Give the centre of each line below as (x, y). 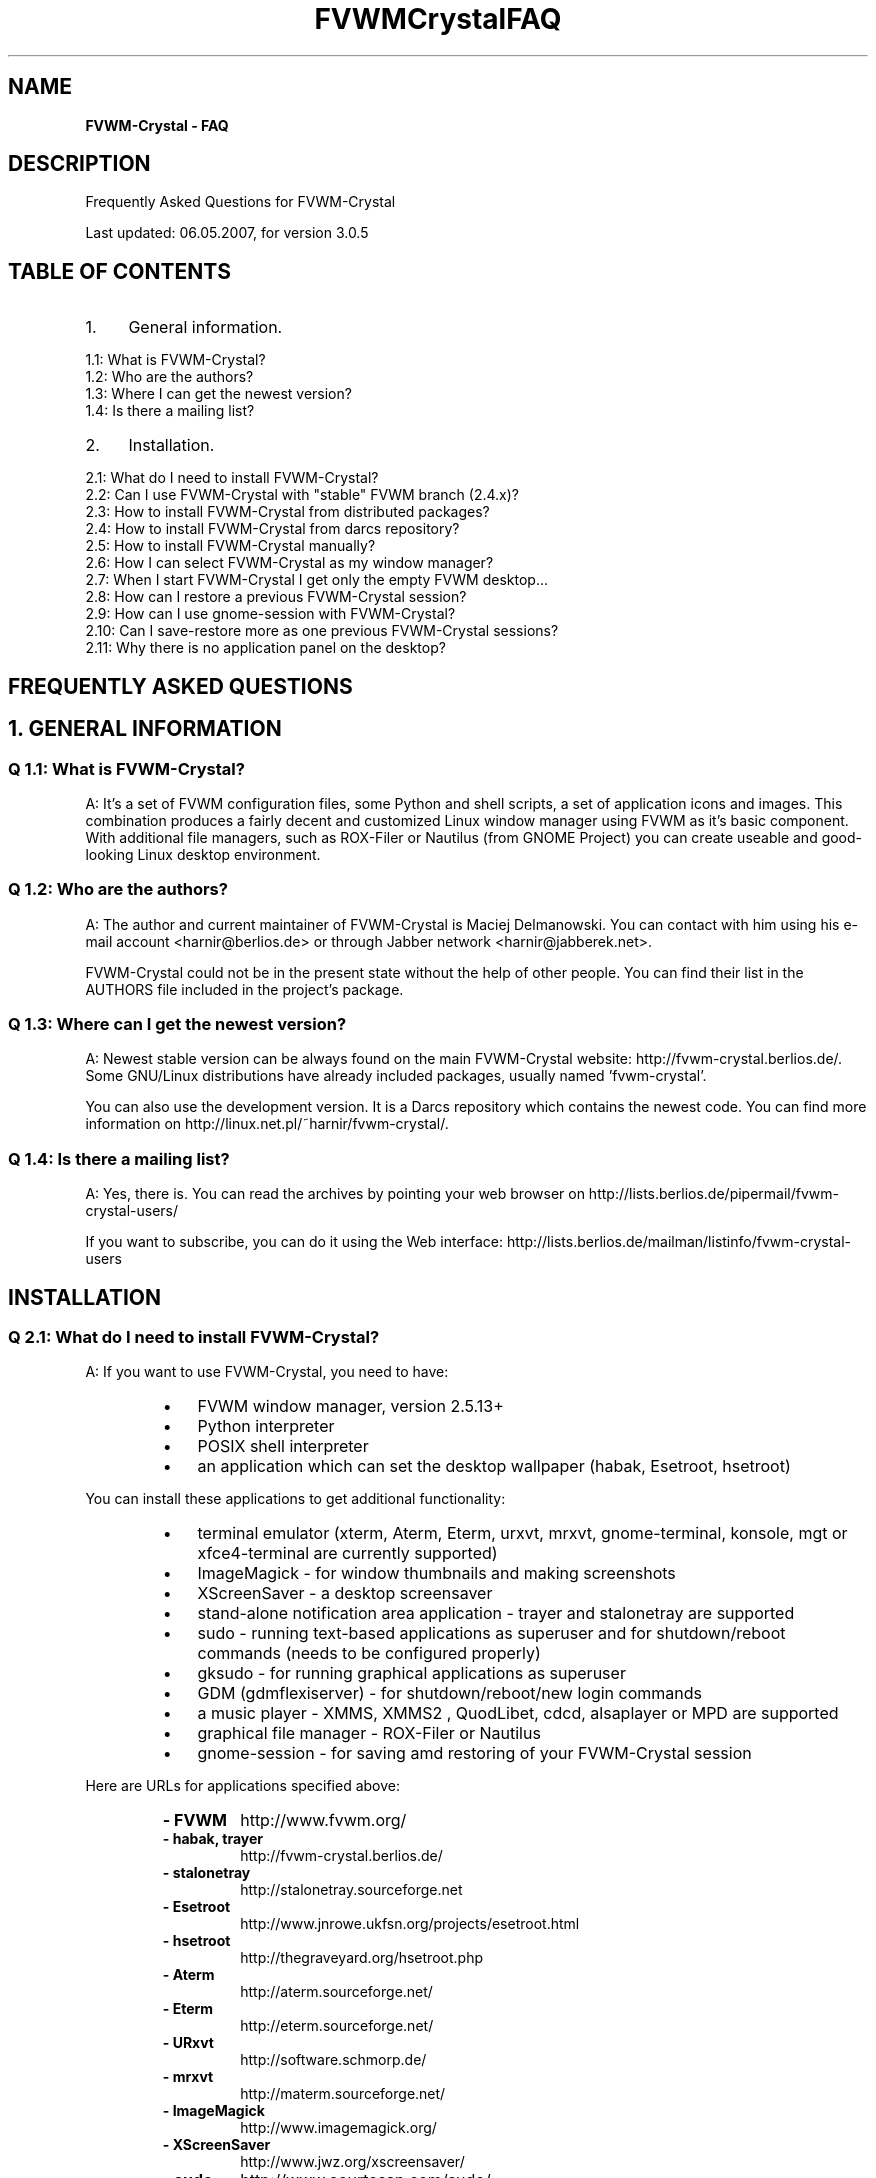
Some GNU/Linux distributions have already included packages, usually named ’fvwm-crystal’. (396, 1076)
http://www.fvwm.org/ (323, 1820)
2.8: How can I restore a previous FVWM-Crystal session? (276, 597)
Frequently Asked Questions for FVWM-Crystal (240, 202)
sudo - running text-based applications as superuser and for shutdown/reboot (491, 1633)
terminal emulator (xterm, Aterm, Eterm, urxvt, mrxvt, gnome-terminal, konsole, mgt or (522, 1533)
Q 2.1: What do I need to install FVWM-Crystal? (194, 1337)
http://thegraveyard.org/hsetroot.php (361, 1958)
